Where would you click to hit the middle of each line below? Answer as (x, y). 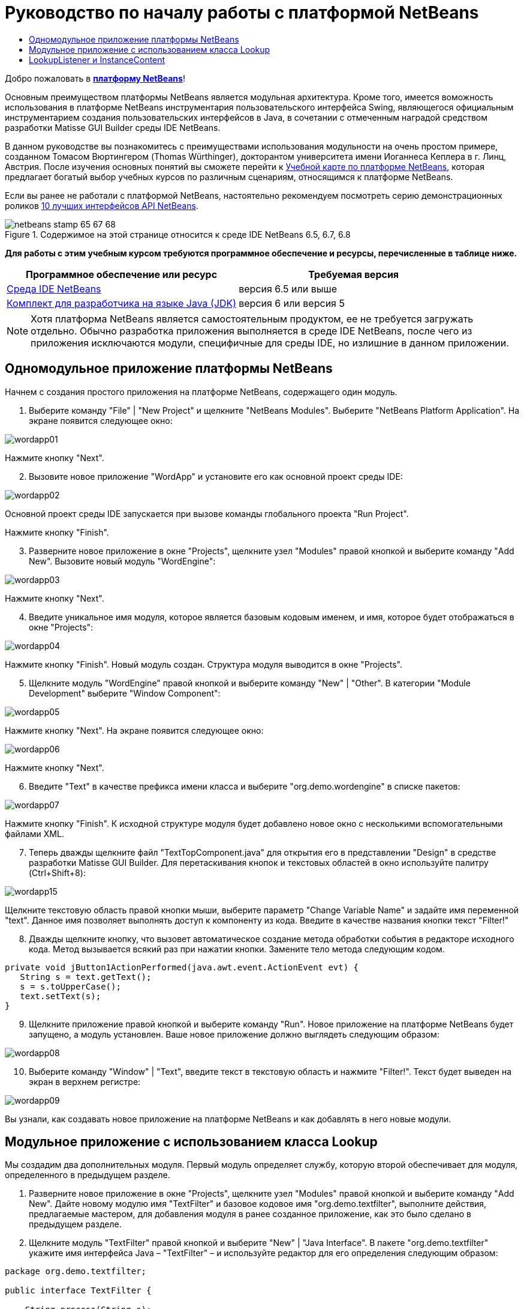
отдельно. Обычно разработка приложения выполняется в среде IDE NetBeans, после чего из (252, 331)
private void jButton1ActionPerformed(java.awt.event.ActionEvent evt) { (182, 967)
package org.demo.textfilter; (76, 1271)
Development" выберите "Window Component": (125, 693)
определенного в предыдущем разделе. (88, 1175)
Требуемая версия (354, 274)
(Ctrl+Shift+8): (57, 872)
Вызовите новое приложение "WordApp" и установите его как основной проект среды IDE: (216, 476)
